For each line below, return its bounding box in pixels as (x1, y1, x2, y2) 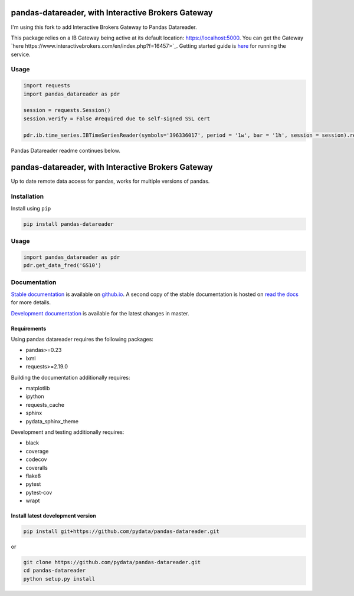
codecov (25, 456, 47, 463)
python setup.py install (23, 575, 96, 582)
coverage (25, 447, 49, 455)
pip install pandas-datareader (23, 220, 114, 227)
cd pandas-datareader (23, 567, 86, 574)
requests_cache (25, 401, 65, 408)
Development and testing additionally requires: (11, 428, 124, 436)
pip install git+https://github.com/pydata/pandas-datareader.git (23, 528, 219, 535)
